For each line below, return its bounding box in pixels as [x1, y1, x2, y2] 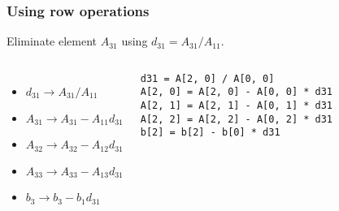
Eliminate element [7, 32, 98, 50]
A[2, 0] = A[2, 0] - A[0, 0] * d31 [140, 86, 332, 98]
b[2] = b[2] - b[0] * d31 [140, 127, 280, 139]
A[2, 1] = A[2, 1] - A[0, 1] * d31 [140, 100, 332, 112]
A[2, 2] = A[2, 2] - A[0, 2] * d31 [140, 113, 332, 125]
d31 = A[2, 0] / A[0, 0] [140, 72, 275, 84]
